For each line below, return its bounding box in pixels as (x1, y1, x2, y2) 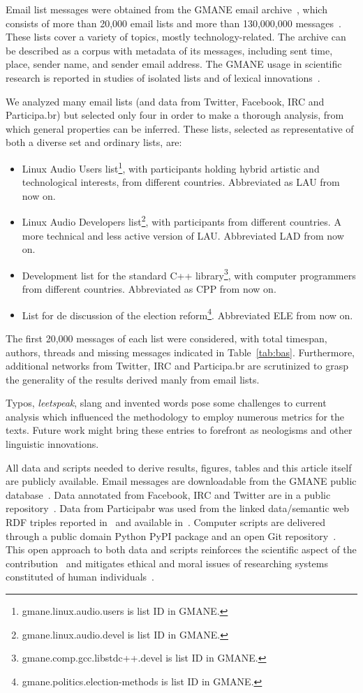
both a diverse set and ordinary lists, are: (6, 135, 182, 149)
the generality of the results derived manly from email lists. (6, 372, 260, 386)
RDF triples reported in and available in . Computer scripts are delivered (6, 515, 326, 530)
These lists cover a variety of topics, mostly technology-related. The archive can (6, 29, 346, 44)
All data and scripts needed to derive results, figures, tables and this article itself (6, 460, 352, 474)
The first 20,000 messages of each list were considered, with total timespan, (6, 330, 327, 345)
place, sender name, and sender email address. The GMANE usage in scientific (6, 57, 342, 71)
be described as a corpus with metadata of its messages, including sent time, (6, 43, 333, 57)
